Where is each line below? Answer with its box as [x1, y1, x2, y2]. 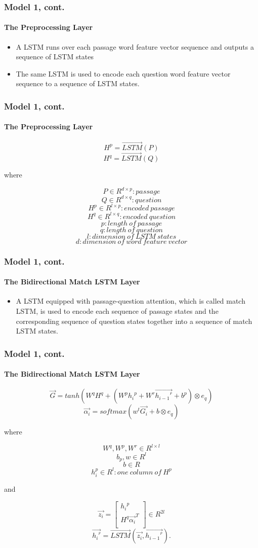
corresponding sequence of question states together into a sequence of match [16, 315, 252, 326]
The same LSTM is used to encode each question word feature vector [16, 68, 231, 79]
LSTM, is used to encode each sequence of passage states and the [16, 305, 219, 316]
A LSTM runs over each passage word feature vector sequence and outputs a [16, 41, 254, 52]
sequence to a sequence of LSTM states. [16, 78, 140, 89]
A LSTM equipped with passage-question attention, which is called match [16, 296, 245, 306]
